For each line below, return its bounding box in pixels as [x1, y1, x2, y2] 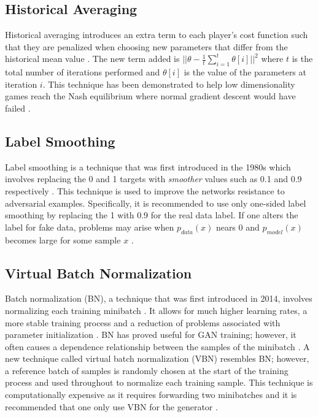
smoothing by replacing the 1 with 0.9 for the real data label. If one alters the [5, 208, 298, 221]
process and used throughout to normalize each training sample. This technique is [5, 376, 313, 389]
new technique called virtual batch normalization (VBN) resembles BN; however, [5, 352, 309, 365]
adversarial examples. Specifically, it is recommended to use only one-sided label [5, 196, 306, 209]
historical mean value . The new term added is [5, 52, 180, 65]
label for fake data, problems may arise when [5, 220, 174, 233]
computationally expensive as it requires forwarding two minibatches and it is [5, 388, 297, 401]
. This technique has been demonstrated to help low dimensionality [42, 77, 295, 90]
